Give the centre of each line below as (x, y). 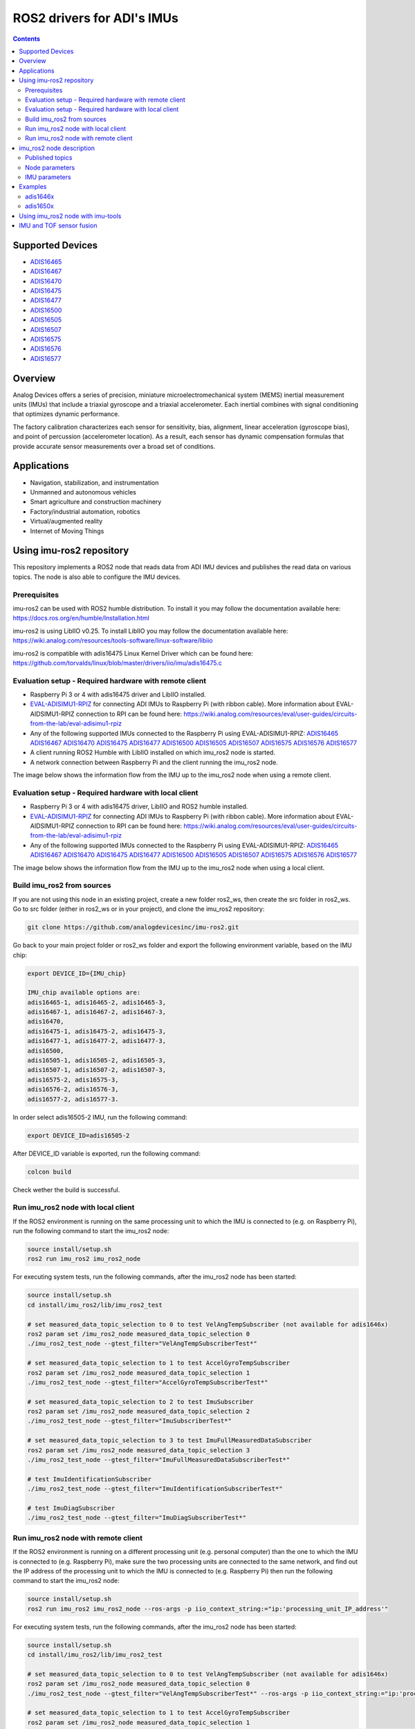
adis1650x (40, 206)
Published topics (49, 158)
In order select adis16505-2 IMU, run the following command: (100, 1117)
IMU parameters (48, 177)
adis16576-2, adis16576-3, (73, 1090)
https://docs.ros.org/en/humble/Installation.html (81, 618)
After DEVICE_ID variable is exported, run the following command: (107, 1153)
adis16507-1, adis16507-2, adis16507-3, (96, 1070)
